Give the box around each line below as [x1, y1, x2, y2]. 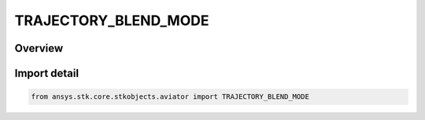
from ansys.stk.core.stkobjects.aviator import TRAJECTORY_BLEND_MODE [31, 93, 310, 101]
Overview [14, 42, 64, 55]
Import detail [14, 67, 79, 80]
